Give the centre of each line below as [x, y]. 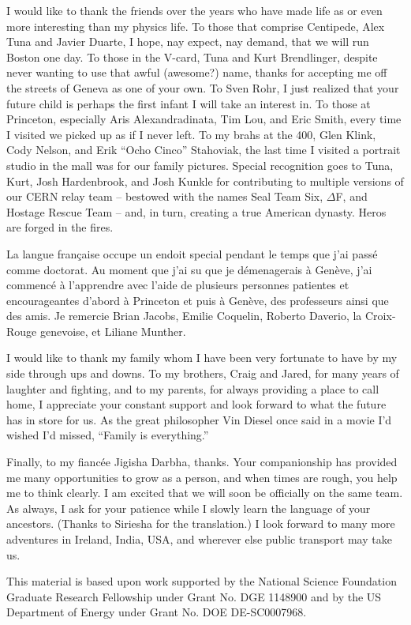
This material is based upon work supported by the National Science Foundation [202, 581]
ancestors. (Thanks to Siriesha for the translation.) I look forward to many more [201, 523]
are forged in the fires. [60, 227]
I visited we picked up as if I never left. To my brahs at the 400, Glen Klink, [191, 134]
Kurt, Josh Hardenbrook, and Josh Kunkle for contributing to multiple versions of [205, 181]
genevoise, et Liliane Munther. [113, 331]
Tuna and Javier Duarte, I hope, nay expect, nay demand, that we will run [188, 41]
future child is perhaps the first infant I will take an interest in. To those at [189, 103]
